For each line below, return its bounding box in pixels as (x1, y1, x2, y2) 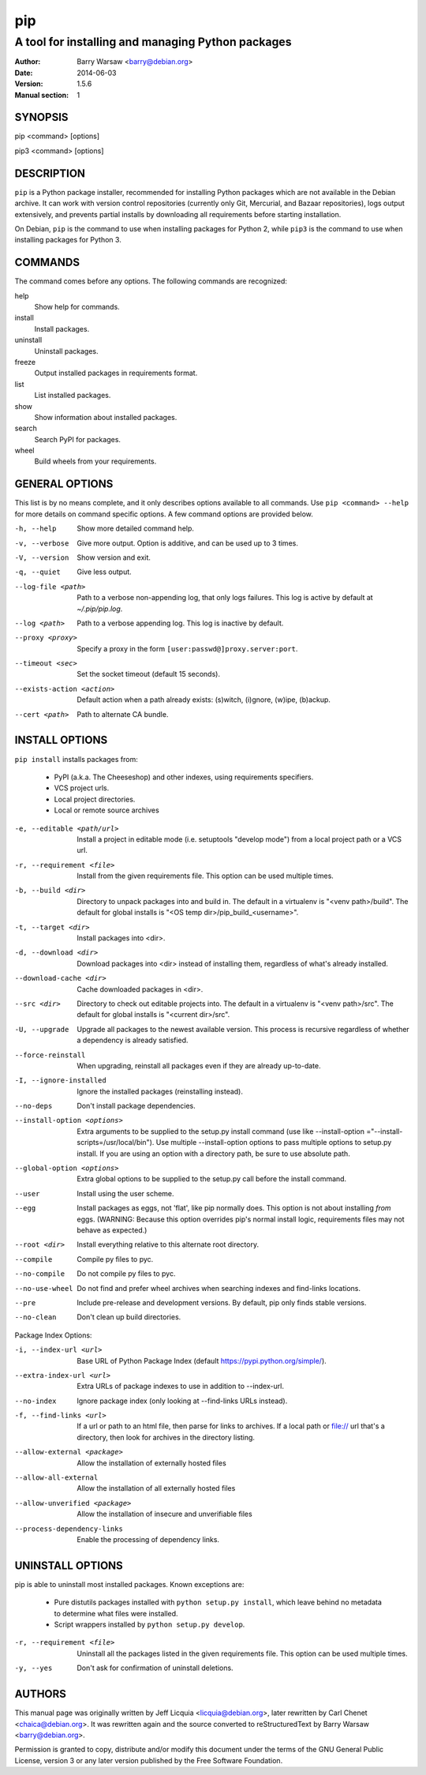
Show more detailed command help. (77, 523, 195, 533)
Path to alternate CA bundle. (77, 709, 169, 719)
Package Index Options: (14, 1330, 92, 1340)
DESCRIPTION (14, 167, 86, 180)
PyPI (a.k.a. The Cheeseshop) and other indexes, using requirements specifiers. (54, 772, 314, 782)
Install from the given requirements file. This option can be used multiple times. (77, 871, 334, 880)
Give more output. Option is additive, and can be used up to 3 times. (77, 538, 299, 548)
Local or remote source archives (54, 805, 159, 815)
